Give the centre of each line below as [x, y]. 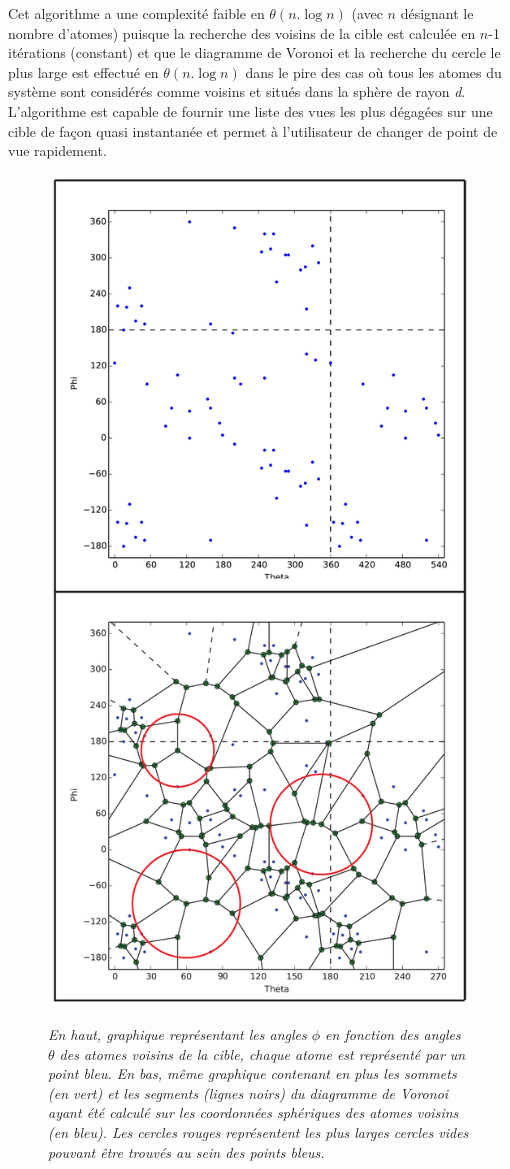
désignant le [437, 13]
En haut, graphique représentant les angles [177, 1034]
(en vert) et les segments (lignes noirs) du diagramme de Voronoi [248, 1092]
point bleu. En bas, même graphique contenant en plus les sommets [252, 1073]
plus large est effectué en [83, 71]
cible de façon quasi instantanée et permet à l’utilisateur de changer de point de [253, 130]
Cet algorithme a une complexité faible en [136, 13]
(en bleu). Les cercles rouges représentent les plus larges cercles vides [258, 1132]
